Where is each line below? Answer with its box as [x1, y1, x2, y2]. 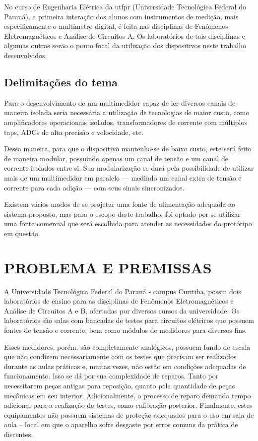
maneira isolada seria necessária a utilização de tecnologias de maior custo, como [4, 107, 250, 118]
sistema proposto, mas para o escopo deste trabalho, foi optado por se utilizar [4, 208, 241, 219]
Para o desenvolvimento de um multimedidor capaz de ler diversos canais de [4, 97, 236, 108]
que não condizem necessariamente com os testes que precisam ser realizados [4, 351, 237, 362]
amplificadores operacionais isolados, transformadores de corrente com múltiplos [4, 117, 248, 127]
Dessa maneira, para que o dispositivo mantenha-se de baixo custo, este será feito [4, 143, 252, 154]
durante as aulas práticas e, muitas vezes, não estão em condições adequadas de [4, 361, 246, 371]
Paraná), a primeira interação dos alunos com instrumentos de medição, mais [4, 11, 239, 21]
